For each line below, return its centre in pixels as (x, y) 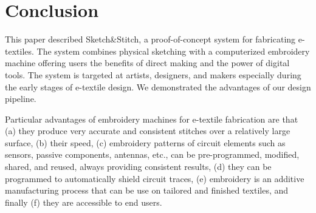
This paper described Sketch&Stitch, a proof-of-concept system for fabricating (150, 39)
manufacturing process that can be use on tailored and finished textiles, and (147, 190)
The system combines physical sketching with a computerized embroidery (173, 51)
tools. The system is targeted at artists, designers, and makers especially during (153, 74)
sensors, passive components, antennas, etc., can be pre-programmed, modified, (152, 154)
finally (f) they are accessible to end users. (84, 202)
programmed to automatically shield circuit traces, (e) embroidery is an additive (155, 178)
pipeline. (21, 99)
